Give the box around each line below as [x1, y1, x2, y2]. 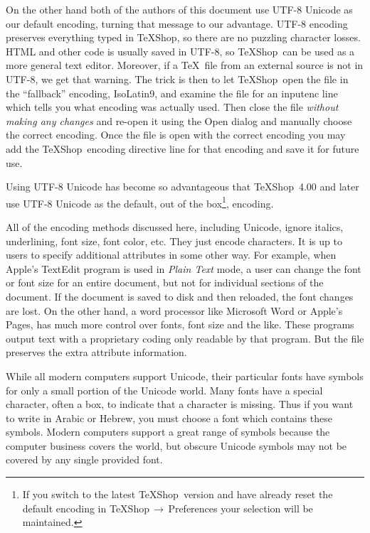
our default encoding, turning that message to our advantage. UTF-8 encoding [6, 16, 348, 31]
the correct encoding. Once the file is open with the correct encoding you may [6, 127, 346, 142]
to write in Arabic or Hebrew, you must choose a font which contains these [6, 410, 332, 425]
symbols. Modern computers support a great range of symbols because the [6, 424, 330, 439]
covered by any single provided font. [6, 452, 163, 467]
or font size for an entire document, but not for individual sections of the [6, 275, 324, 290]
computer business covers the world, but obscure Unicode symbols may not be [6, 438, 347, 453]
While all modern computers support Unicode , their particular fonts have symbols [6, 368, 364, 383]
